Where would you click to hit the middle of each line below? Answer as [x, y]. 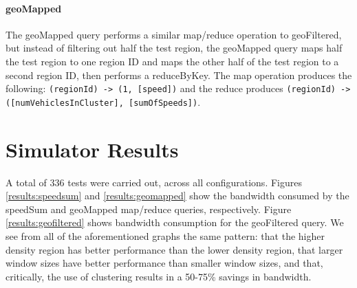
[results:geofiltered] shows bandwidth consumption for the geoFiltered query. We [175, 222]
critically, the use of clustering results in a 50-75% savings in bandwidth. [159, 276]
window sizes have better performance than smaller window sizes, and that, [164, 263]
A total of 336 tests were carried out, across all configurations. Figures [154, 182]
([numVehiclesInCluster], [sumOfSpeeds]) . [103, 101]
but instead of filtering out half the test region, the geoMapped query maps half [174, 48]
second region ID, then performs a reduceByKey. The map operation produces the [179, 75]
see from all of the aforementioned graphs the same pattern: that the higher [165, 235]
